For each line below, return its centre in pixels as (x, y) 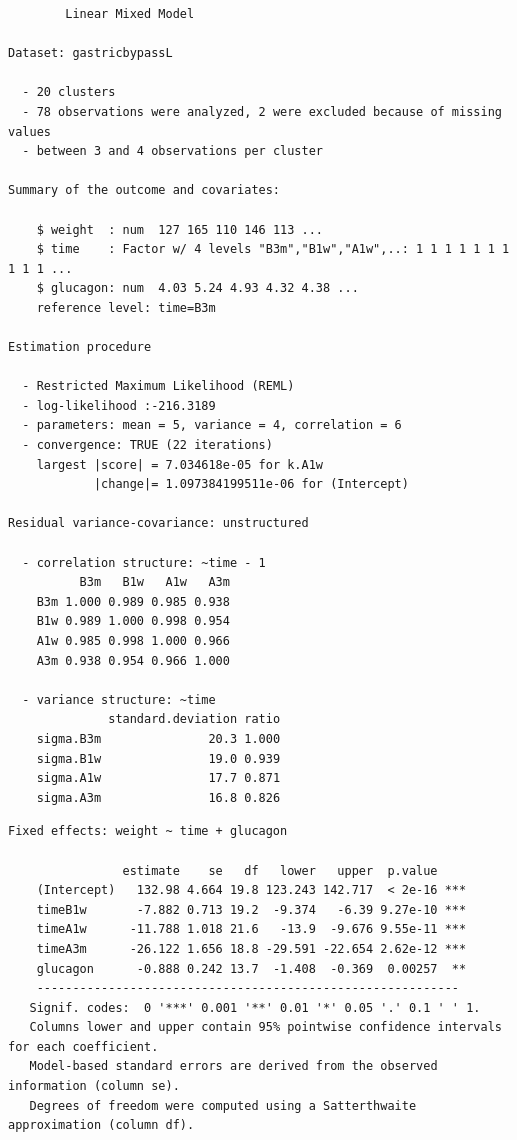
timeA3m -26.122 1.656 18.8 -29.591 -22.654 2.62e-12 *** (251, 948)
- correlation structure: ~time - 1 (144, 562)
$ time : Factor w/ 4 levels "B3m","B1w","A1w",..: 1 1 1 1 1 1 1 (273, 249)
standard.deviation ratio (194, 719)
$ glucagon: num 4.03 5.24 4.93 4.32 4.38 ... (197, 288)
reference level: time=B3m (126, 307)
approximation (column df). (101, 1125)
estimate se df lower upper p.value (280, 870)
